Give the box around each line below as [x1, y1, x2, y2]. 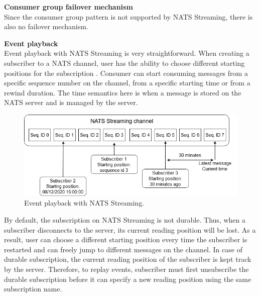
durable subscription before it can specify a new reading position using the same [4, 273, 251, 284]
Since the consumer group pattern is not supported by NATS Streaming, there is [4, 11, 253, 22]
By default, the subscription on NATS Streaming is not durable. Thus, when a [4, 215, 245, 225]
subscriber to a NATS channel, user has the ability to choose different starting [4, 57, 245, 68]
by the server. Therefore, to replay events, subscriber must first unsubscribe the [4, 264, 249, 274]
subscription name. [4, 283, 62, 294]
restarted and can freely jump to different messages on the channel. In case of [4, 244, 242, 254]
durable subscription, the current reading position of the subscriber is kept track [4, 254, 251, 264]
